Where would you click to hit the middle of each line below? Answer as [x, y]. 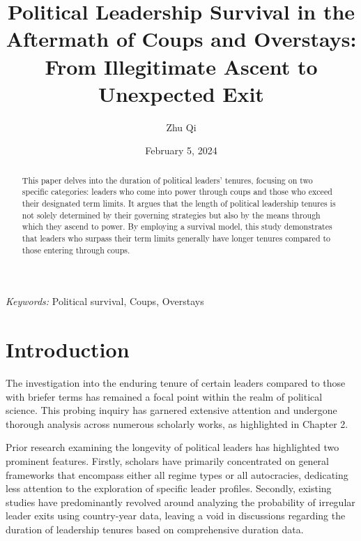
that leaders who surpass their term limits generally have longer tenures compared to [176, 238]
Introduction [68, 349]
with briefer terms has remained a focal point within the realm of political [164, 396]
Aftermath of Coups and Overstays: [181, 39]
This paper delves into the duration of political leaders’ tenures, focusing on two [167, 180]
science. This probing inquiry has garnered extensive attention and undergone [171, 410]
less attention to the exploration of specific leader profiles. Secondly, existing [169, 488]
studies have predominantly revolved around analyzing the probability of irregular [180, 502]
